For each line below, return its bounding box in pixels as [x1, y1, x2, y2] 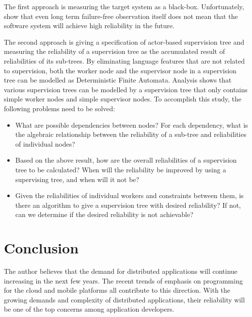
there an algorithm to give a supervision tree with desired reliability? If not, [15, 200, 241, 210]
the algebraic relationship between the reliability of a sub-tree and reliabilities [15, 129, 247, 139]
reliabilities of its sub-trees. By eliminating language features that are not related [4, 55, 245, 66]
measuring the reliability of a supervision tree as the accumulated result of [4, 46, 225, 56]
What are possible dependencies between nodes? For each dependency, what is [15, 119, 248, 130]
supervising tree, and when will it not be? [15, 174, 140, 184]
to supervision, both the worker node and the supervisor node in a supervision [4, 65, 236, 75]
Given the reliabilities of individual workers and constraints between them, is [15, 190, 244, 200]
